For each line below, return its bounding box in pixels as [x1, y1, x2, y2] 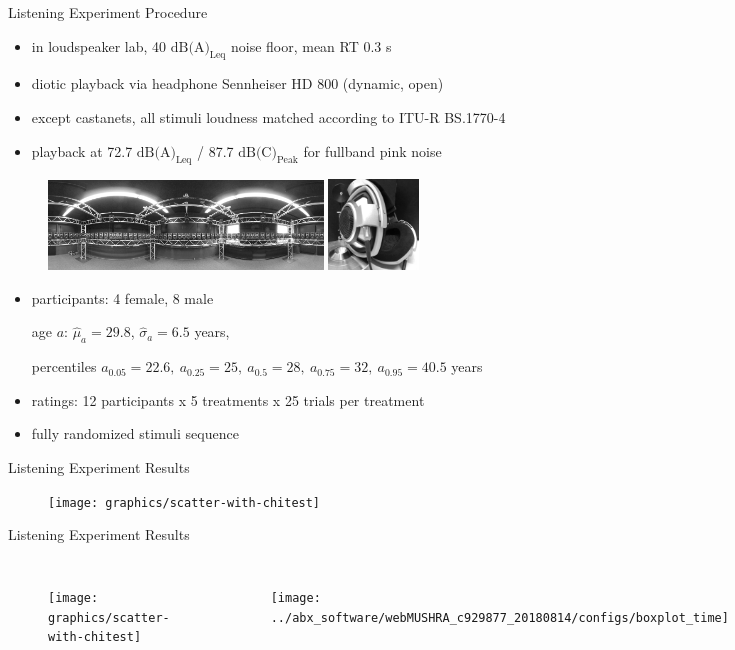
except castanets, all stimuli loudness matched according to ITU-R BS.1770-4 [31, 106, 506, 127]
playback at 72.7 [31, 140, 133, 161]
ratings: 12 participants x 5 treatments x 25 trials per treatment [31, 389, 425, 410]
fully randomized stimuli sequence [31, 423, 239, 444]
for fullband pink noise [303, 140, 442, 161]
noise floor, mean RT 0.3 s [230, 35, 392, 56]
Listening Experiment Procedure [8, 2, 208, 22]
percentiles [31, 356, 97, 377]
